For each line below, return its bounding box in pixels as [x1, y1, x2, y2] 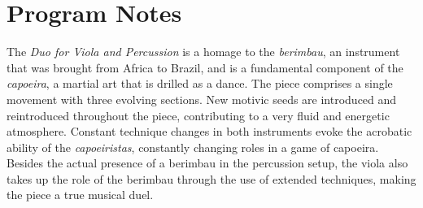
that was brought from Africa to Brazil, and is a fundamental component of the [7, 58, 403, 76]
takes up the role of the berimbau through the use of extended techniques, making [7, 170, 416, 187]
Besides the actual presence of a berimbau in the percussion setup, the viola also [7, 154, 408, 171]
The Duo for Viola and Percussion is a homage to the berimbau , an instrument [7, 43, 400, 60]
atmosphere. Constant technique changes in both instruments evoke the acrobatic [7, 123, 412, 140]
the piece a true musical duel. [7, 186, 154, 203]
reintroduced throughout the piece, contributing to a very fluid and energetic [7, 106, 390, 123]
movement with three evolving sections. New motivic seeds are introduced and [7, 90, 397, 107]
